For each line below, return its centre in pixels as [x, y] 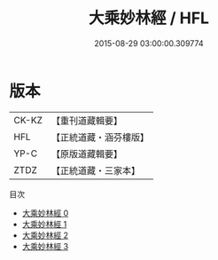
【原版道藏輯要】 [86, 154]
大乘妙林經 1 [44, 224]
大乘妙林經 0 [45, 213]
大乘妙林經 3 [45, 246]
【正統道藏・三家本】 [95, 170]
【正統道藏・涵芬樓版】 [100, 137]
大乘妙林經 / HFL [149, 18]
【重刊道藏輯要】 [86, 121]
